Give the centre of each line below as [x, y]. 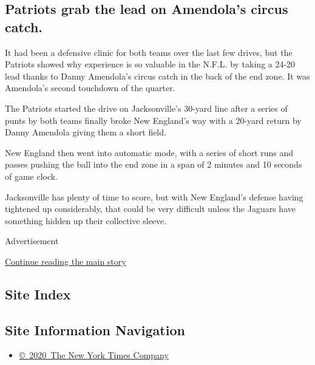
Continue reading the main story [66, 261]
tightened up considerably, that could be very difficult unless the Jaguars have [150, 209]
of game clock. [32, 176]
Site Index [38, 294]
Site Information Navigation [95, 329]
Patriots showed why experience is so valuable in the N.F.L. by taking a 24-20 [150, 64]
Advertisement [32, 241]
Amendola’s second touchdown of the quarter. [90, 88]
